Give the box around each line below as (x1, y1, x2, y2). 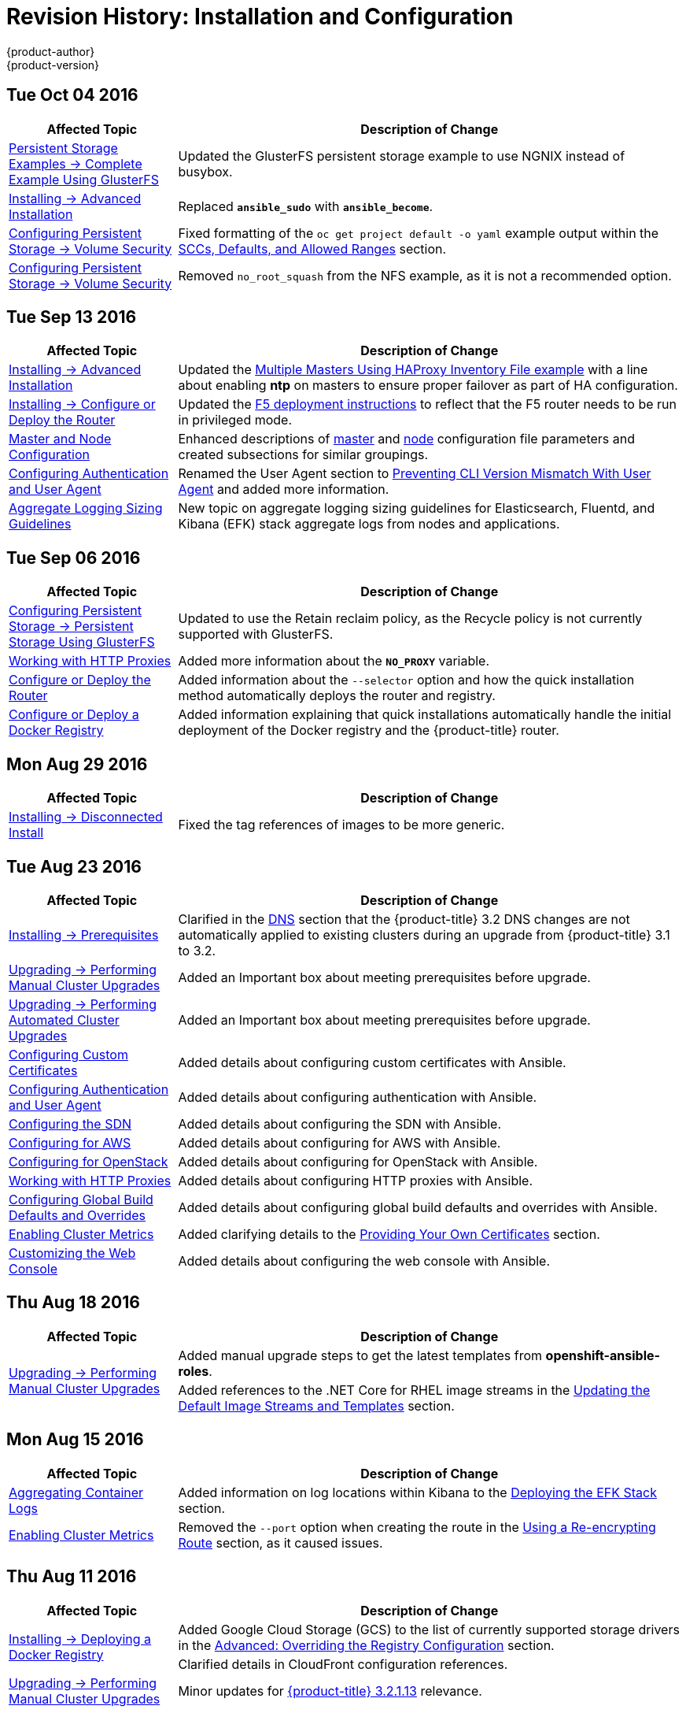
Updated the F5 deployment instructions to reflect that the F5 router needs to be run (178, 396, 677, 413)
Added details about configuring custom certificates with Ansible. (178, 1054, 566, 1070)
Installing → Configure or (9, 396, 156, 413)
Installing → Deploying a (9, 1630, 152, 1647)
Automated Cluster (9, 1011, 120, 1028)
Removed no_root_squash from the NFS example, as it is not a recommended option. (178, 267, 672, 284)
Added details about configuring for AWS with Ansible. (178, 1134, 501, 1151)
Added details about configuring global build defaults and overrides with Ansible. (178, 1199, 658, 1215)
